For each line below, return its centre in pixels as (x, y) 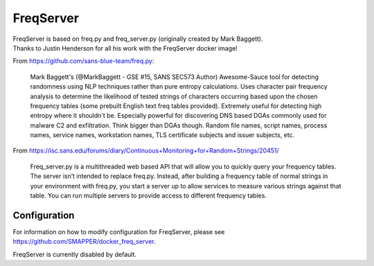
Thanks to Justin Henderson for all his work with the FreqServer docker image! (125, 48)
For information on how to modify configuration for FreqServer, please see (119, 231)
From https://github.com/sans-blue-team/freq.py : (83, 61)
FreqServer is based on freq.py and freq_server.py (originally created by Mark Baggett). (138, 39)
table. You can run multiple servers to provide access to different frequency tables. (148, 196)
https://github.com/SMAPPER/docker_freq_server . (84, 242)
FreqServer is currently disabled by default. (75, 254)
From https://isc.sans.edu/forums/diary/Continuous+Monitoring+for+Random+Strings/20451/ (146, 151)
